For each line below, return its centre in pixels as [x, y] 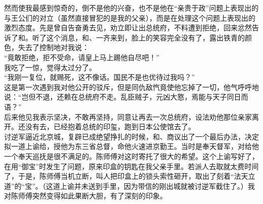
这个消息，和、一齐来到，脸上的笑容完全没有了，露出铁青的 [145, 37]
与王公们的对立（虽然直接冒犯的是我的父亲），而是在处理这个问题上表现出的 [130, 17]
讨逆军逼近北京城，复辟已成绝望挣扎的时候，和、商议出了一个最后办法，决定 [131, 136]
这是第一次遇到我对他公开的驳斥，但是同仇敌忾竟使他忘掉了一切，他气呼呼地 [131, 87]
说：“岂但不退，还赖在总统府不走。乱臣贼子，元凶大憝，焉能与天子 [116, 97]
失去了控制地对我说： [53, 47]
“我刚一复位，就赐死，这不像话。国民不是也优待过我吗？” [100, 77]
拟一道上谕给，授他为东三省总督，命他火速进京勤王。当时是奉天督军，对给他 [131, 146]
